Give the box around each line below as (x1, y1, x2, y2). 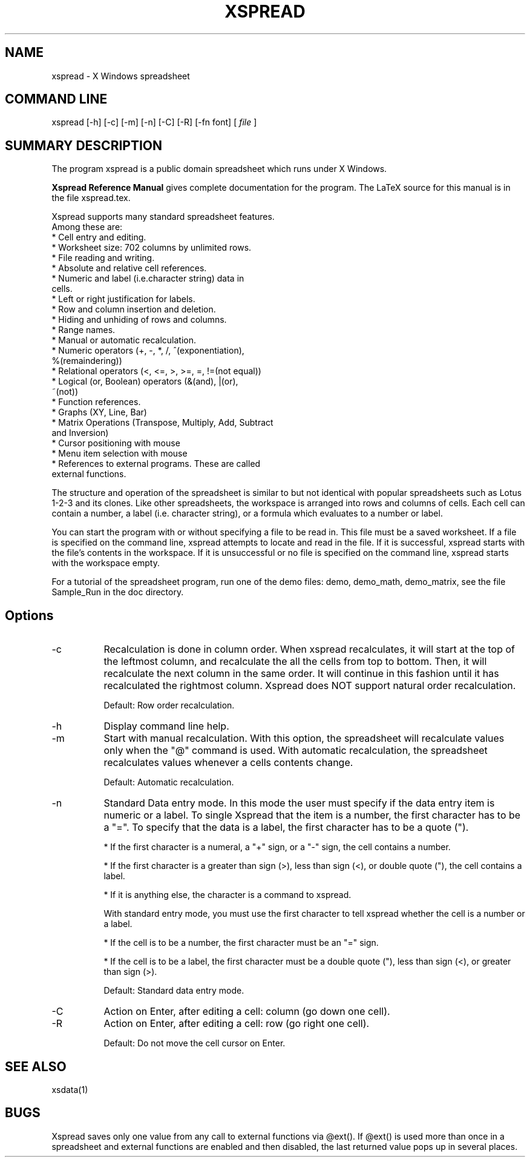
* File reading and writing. (51, 253, 155, 263)
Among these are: (51, 222, 123, 233)
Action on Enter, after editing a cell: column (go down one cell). (103, 1005, 390, 1018)
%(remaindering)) (51, 355, 122, 366)
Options (5, 607, 54, 623)
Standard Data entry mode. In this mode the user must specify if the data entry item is (103, 797, 495, 810)
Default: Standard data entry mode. (103, 985, 244, 996)
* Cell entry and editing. (51, 232, 146, 243)
